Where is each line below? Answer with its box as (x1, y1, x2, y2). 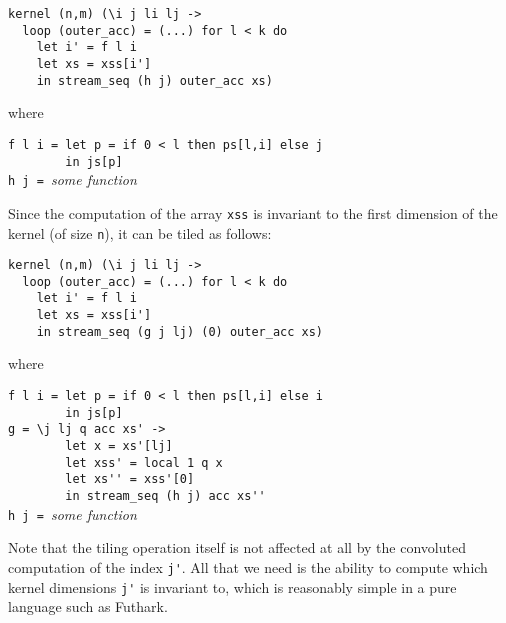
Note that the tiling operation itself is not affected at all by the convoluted (8, 537, 466, 558)
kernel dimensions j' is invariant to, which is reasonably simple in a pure (8, 576, 457, 597)
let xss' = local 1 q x (65, 455, 223, 470)
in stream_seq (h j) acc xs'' (65, 488, 266, 503)
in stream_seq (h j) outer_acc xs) (36, 73, 273, 88)
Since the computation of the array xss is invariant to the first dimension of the (8, 202, 498, 223)
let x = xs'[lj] (65, 439, 173, 453)
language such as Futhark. (8, 596, 168, 617)
